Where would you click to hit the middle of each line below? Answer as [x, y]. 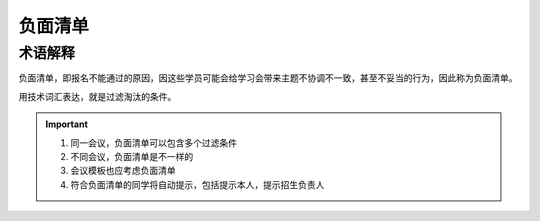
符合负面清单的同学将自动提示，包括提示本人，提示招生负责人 [197, 184]
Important [67, 124]
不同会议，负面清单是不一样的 [132, 156]
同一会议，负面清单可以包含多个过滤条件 [153, 142]
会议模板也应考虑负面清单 [123, 171]
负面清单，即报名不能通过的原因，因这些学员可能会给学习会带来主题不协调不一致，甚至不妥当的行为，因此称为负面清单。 [268, 78]
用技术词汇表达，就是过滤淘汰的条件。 [97, 96]
